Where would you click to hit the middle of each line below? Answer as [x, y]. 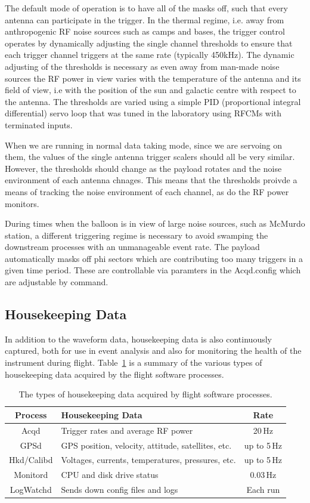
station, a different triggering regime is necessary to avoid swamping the [137, 235]
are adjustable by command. [57, 282]
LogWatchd [31, 490]
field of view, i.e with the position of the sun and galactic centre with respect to [151, 90]
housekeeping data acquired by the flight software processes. [114, 374]
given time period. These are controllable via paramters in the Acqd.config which [153, 270]
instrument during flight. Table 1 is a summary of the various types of [134, 362]
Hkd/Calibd [31, 460]
